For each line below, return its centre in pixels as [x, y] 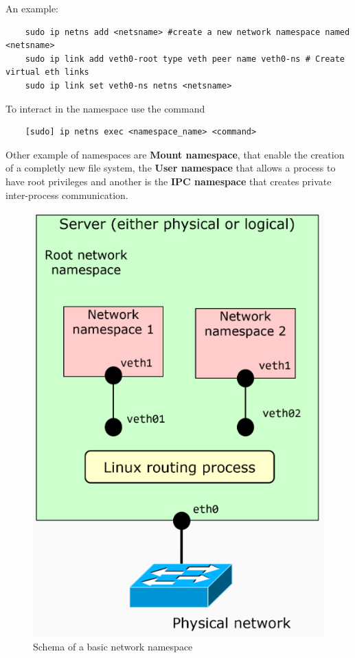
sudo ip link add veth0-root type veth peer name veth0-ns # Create [185, 59]
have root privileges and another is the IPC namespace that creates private [169, 181]
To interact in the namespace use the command [105, 108]
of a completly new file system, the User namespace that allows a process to [171, 168]
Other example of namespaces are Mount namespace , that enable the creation [175, 154]
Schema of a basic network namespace [113, 646]
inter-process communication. [67, 195]
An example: [32, 8]
